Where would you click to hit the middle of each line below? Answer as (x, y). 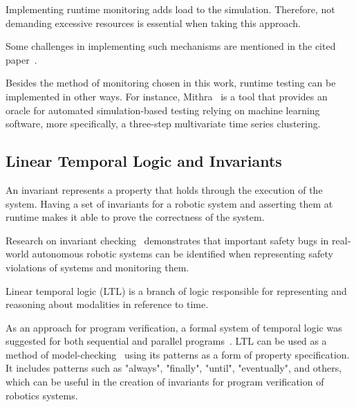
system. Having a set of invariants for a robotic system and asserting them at (169, 203)
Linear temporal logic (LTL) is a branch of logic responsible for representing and (176, 290)
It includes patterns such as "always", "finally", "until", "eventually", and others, (174, 368)
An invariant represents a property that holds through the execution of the (164, 189)
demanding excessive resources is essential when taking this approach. (153, 22)
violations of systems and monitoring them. (97, 267)
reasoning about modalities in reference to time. (107, 304)
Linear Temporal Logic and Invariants (144, 161)
